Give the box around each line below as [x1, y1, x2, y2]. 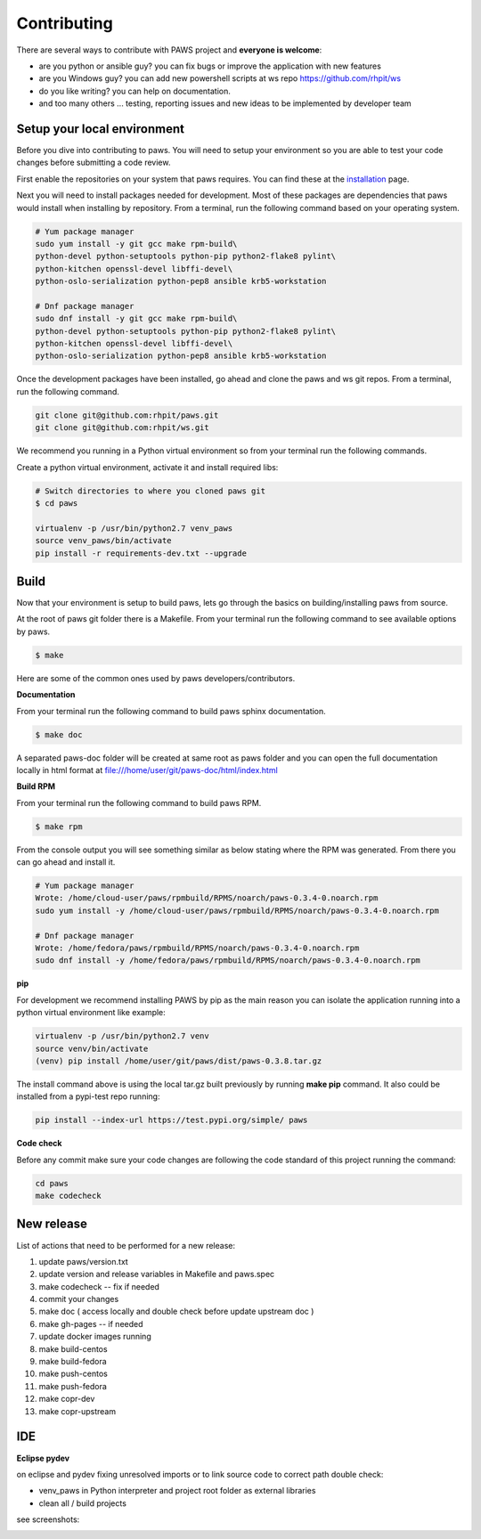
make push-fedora [38, 1380, 107, 1391]
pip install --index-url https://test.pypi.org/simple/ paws [35, 1115, 308, 1126]
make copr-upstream [38, 1405, 116, 1416]
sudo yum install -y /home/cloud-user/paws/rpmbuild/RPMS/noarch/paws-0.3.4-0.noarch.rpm [35, 905, 440, 916]
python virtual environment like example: [16, 1007, 167, 1018]
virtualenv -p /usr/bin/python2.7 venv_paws [35, 523, 233, 533]
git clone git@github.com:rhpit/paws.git [35, 410, 219, 420]
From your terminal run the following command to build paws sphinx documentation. [16, 705, 327, 716]
